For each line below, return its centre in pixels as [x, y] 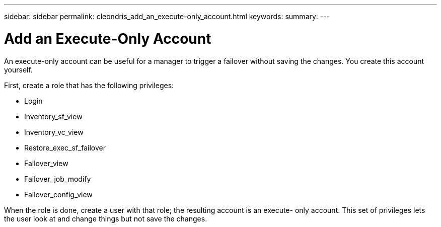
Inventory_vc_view [54, 132]
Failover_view [46, 163]
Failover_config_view [58, 194]
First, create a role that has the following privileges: [89, 85]
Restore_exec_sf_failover [65, 147]
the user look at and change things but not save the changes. [106, 218]
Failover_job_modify [58, 179]
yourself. [18, 69]
